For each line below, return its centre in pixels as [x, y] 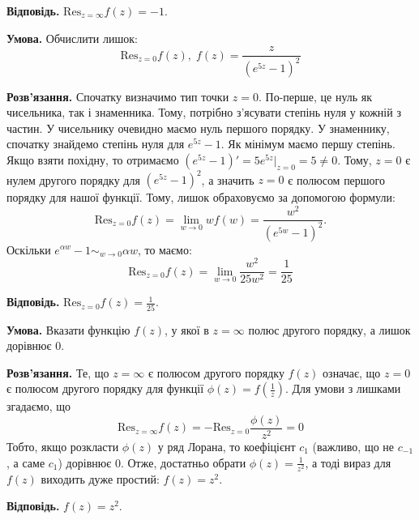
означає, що [352, 372]
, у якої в [187, 329]
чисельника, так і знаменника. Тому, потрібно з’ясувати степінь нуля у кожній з [204, 112]
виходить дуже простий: [100, 478]
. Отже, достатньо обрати [183, 462]
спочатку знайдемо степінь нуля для [96, 144]
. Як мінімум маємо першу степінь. [308, 144]
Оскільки [29, 249]
